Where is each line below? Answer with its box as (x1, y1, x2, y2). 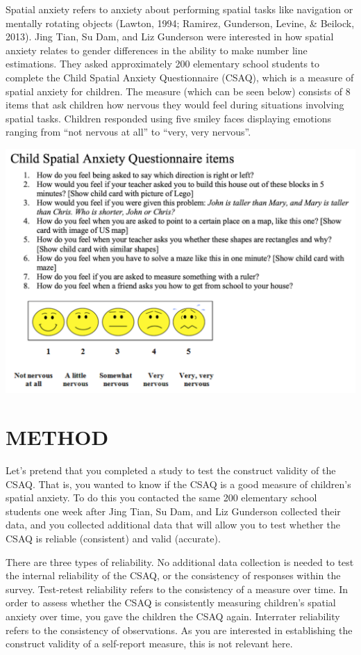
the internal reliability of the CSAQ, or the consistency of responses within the (6, 568, 341, 583)
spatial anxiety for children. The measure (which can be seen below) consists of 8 (6, 83, 351, 98)
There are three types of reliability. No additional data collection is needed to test (6, 554, 354, 569)
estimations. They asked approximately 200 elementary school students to (6, 56, 320, 71)
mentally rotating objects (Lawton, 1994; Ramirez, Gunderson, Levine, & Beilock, (6, 15, 355, 30)
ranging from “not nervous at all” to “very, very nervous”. (6, 124, 251, 139)
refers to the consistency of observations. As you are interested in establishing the (6, 622, 353, 637)
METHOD (6, 423, 109, 451)
